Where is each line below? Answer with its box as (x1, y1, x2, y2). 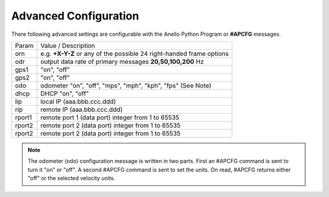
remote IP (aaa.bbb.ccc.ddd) (40, 105, 123, 114)
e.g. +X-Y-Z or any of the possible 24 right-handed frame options (40, 49, 229, 58)
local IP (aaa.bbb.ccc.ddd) (40, 97, 116, 106)
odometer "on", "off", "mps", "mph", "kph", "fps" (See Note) (40, 81, 211, 89)
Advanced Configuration (11, 9, 140, 22)
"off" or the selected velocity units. (27, 175, 116, 182)
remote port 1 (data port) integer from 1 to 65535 (40, 113, 180, 122)
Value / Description (40, 41, 96, 50)
